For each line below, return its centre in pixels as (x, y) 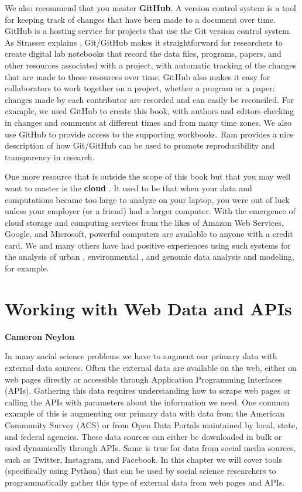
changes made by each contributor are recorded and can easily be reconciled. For (150, 99)
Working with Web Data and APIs (148, 308)
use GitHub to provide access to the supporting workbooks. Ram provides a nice (149, 134)
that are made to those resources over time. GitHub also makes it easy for (138, 76)
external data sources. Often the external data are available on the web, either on (151, 367)
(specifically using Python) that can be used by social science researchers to (140, 471)
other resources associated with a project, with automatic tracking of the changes (150, 65)
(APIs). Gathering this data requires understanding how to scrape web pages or (148, 390)
